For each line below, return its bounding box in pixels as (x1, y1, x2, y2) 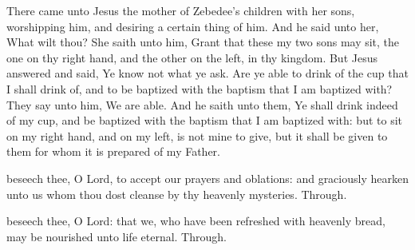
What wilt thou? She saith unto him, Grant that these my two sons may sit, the (6, 34, 400, 50)
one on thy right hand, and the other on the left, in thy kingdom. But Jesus (6, 49, 377, 65)
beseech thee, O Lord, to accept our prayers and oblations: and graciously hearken (6, 169, 409, 186)
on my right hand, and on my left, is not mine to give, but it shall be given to (6, 127, 388, 144)
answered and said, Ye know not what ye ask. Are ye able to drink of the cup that (6, 65, 409, 81)
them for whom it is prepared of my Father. (6, 143, 220, 160)
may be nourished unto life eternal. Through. (6, 228, 227, 244)
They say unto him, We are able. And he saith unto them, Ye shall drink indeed (6, 96, 398, 113)
